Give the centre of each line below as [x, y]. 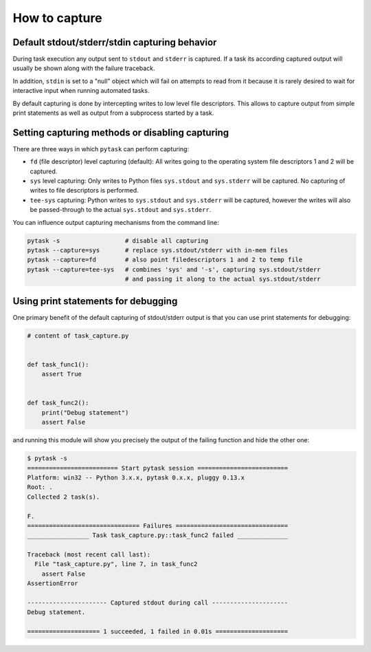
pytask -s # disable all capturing [118, 240]
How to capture [57, 18]
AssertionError [53, 584]
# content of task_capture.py [78, 336]
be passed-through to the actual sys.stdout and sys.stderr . [121, 210]
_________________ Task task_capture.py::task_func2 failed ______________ [158, 535]
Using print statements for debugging [95, 301]
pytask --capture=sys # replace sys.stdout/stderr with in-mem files [158, 250]
